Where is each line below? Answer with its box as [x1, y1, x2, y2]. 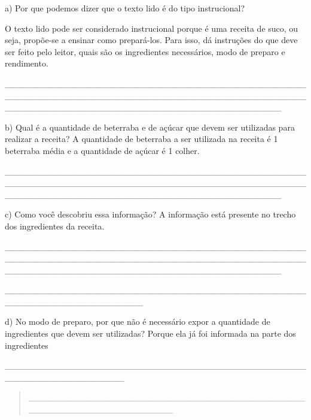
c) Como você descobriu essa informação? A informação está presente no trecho [5, 208, 296, 220]
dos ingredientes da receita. [5, 219, 105, 232]
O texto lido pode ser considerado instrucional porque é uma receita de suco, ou [5, 22, 298, 34]
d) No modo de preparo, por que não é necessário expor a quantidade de [5, 315, 270, 328]
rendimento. [5, 57, 48, 70]
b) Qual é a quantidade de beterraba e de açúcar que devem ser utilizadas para [5, 120, 295, 133]
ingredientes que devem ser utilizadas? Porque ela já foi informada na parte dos [5, 327, 296, 340]
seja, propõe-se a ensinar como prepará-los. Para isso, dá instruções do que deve [5, 34, 298, 46]
